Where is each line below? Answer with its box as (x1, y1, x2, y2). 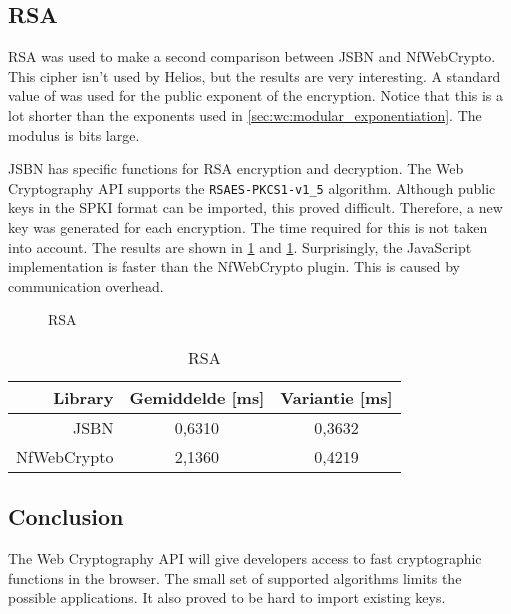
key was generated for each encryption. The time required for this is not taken (8, 217, 488, 238)
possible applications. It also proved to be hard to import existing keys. (8, 587, 446, 608)
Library (53, 385, 114, 409)
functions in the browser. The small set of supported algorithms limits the (8, 567, 462, 588)
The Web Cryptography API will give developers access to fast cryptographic (8, 548, 482, 569)
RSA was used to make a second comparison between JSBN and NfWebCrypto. (8, 46, 496, 67)
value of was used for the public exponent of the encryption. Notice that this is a (8, 85, 504, 106)
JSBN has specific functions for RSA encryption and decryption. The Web (8, 158, 464, 179)
